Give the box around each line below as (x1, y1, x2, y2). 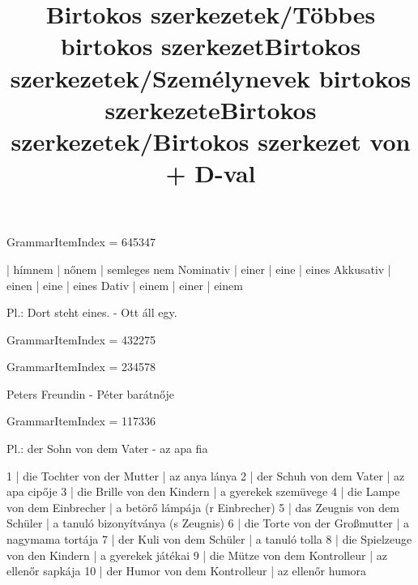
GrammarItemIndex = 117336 (6, 412, 156, 429)
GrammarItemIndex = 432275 (6, 331, 156, 348)
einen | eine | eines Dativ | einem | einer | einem (6, 276, 243, 293)
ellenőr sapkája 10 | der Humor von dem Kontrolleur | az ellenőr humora (6, 562, 367, 579)
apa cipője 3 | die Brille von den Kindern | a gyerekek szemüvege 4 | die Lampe (6, 483, 400, 500)
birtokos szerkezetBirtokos (60, 29, 361, 62)
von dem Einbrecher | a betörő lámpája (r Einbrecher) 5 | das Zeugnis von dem (6, 498, 399, 515)
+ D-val (165, 156, 256, 190)
